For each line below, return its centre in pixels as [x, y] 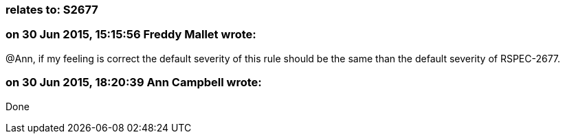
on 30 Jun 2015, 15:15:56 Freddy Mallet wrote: [131, 35]
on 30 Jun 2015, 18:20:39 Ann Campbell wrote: [134, 83]
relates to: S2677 [52, 10]
